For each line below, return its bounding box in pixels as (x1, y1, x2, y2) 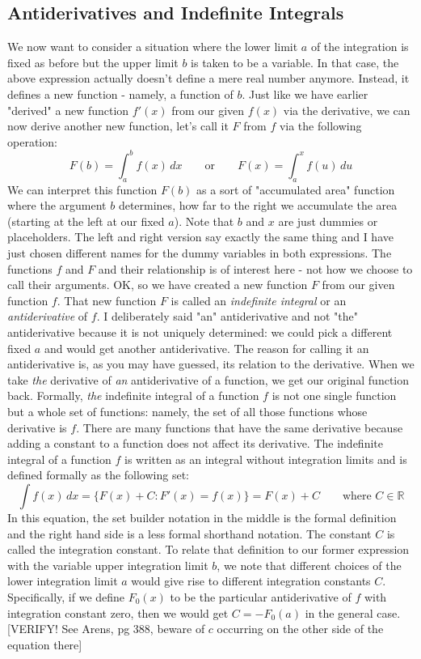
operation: (7, 133, 57, 150)
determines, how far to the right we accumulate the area (118, 197, 398, 214)
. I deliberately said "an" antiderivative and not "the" (96, 308, 358, 325)
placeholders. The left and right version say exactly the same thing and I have (7, 228, 394, 245)
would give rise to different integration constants (131, 572, 371, 589)
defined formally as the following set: (7, 466, 189, 483)
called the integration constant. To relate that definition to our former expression (7, 541, 410, 558)
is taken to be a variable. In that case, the (191, 53, 399, 70)
